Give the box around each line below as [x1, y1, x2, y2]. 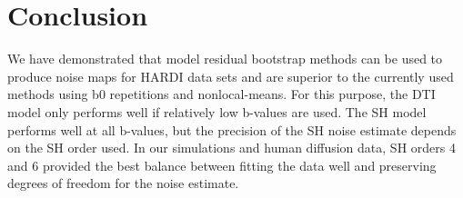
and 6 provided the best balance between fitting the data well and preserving [7, 155, 437, 174]
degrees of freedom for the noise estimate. [7, 173, 239, 193]
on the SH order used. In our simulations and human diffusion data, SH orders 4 [7, 138, 456, 157]
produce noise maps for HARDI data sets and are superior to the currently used [7, 66, 454, 85]
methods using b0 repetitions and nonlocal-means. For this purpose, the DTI [7, 84, 436, 104]
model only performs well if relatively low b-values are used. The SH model [7, 102, 427, 121]
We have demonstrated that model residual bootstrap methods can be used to [7, 49, 443, 68]
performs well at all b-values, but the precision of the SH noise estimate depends [7, 120, 457, 139]
